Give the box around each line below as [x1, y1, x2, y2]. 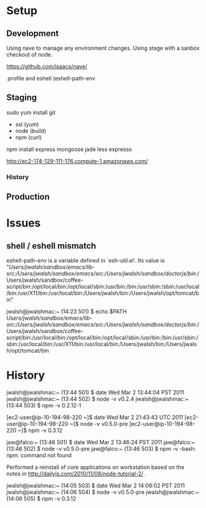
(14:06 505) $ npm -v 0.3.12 [6, 495, 77, 502]
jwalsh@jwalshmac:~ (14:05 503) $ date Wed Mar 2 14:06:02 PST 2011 [6, 482, 185, 490]
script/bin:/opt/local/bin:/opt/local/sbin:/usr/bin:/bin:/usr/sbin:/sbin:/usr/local [6, 283, 200, 290]
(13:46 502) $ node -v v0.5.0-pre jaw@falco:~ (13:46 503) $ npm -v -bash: [6, 445, 196, 453]
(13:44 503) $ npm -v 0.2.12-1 [6, 402, 82, 409]
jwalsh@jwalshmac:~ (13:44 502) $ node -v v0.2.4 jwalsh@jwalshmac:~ [6, 395, 189, 402]
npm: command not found [6, 452, 72, 459]
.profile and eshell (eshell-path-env [6, 75, 96, 82]
